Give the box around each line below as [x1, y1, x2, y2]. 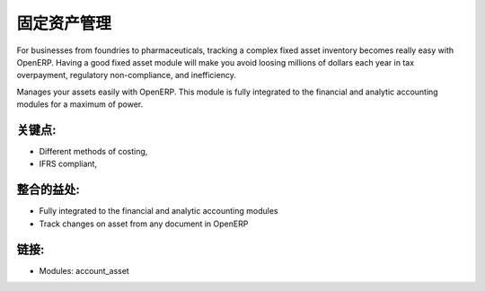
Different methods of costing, [39, 146, 148, 157]
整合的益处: [16, 182, 81, 198]
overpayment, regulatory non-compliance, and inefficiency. [16, 70, 237, 81]
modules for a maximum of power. [16, 99, 144, 110]
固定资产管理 [16, 13, 112, 33]
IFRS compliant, [39, 158, 98, 170]
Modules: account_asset [39, 265, 129, 276]
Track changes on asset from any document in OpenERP [39, 218, 249, 229]
